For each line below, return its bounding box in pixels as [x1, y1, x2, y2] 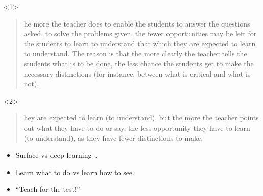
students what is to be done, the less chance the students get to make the [23, 58, 254, 68]
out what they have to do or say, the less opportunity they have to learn [23, 122, 250, 133]
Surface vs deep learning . [15, 150, 98, 160]
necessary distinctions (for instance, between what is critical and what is [23, 68, 251, 79]
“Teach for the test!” [15, 184, 80, 194]
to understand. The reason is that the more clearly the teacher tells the [23, 48, 247, 59]
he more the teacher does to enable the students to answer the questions [23, 18, 250, 29]
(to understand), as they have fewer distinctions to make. [23, 132, 203, 143]
